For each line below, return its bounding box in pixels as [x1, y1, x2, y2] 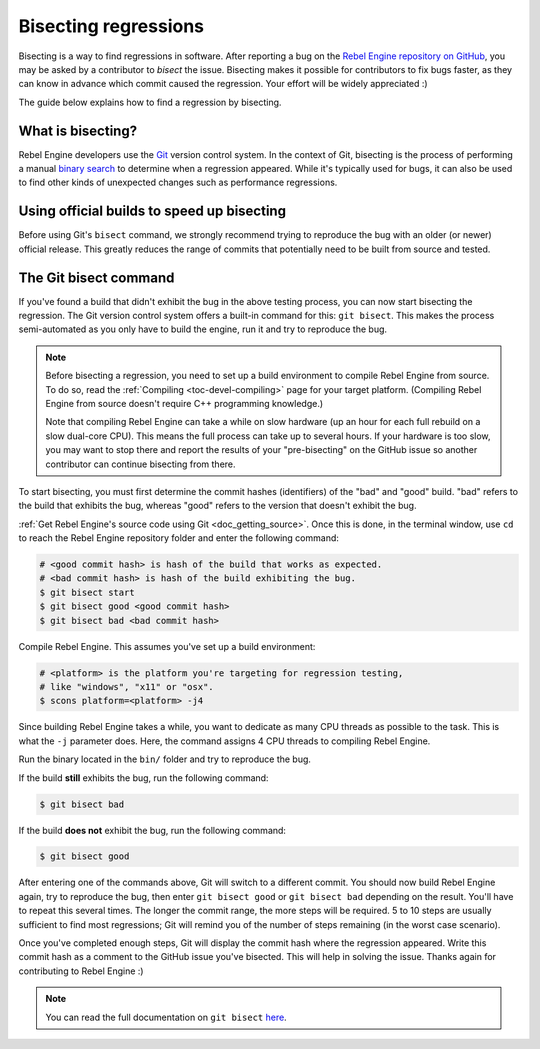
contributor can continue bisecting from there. [45, 458, 236, 470]
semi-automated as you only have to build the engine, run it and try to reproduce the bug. [18, 323, 388, 335]
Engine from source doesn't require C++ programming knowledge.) [45, 397, 324, 409]
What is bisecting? [18, 122, 138, 139]
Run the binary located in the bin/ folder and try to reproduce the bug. [18, 753, 312, 765]
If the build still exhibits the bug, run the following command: [18, 771, 269, 784]
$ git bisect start [39, 586, 135, 598]
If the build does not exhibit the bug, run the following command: [18, 824, 287, 836]
